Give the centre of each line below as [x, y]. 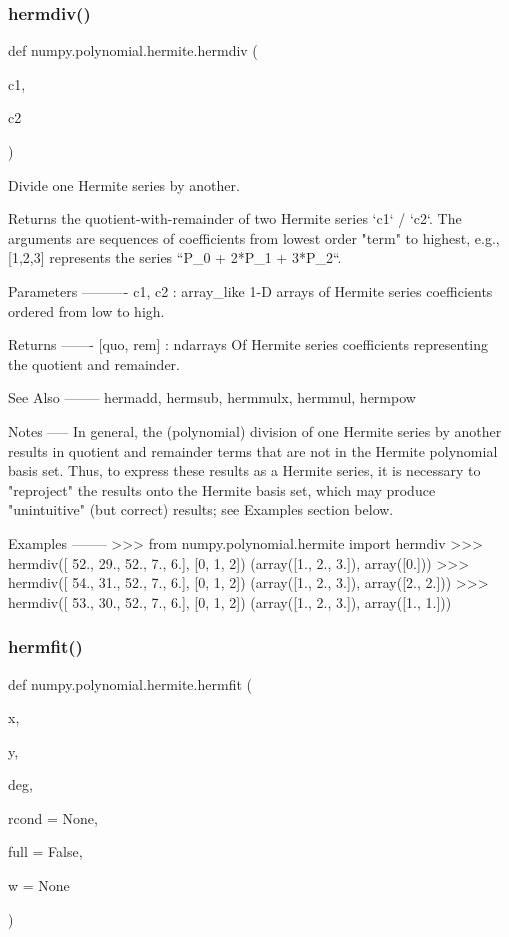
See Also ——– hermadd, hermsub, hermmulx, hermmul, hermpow [212, 397]
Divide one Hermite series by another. [124, 184]
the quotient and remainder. [94, 363]
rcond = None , [53, 817]
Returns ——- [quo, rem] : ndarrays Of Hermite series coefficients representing [248, 344]
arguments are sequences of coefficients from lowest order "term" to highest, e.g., [254, 237]
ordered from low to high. [86, 310]
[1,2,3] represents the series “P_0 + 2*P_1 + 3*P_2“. [175, 257]
